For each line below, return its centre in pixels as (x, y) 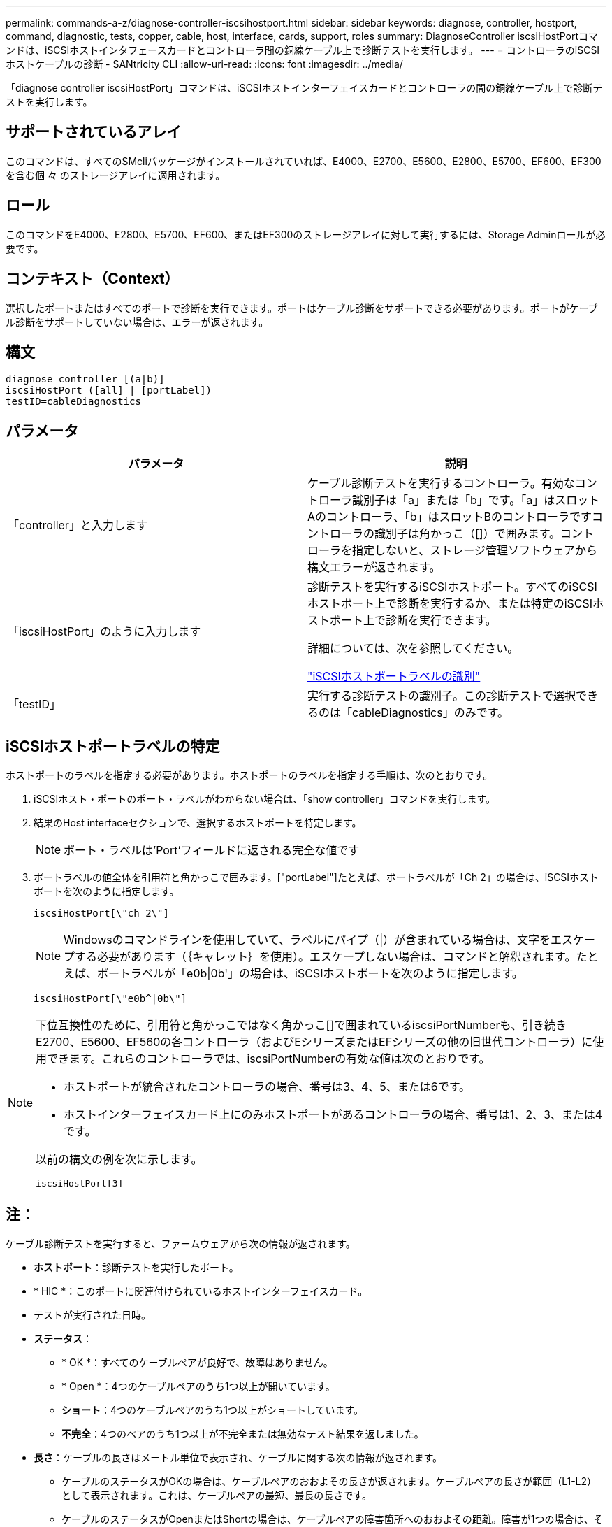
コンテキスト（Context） (93, 279)
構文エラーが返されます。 (374, 567)
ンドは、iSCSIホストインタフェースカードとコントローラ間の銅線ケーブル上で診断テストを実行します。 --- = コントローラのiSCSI (303, 50)
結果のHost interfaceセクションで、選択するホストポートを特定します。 (198, 823)
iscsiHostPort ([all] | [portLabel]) (109, 390)
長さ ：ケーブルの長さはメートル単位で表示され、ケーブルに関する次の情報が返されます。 (238, 1457)
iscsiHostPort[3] (80, 1184)
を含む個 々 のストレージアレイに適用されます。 (116, 175)
